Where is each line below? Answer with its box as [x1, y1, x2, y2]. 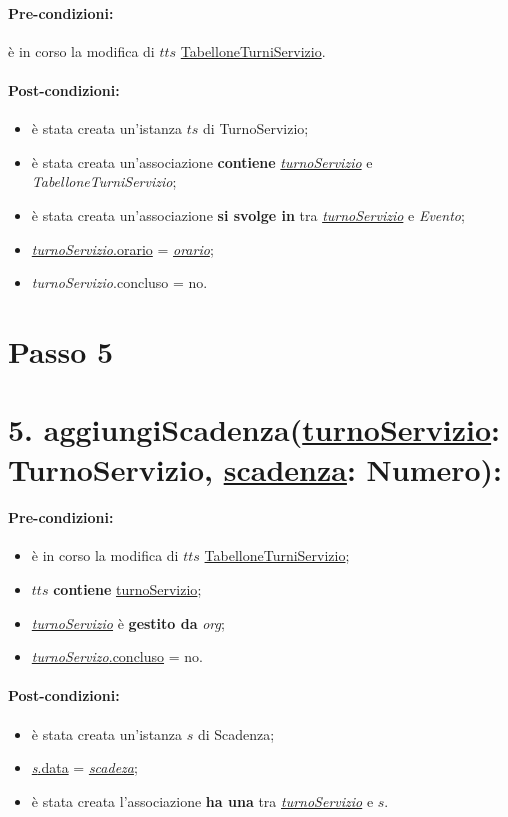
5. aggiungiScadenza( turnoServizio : [8, 409, 501, 450]
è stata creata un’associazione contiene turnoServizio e [31, 151, 373, 172]
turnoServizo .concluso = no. [31, 646, 203, 667]
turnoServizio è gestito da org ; [31, 612, 225, 633]
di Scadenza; [197, 723, 275, 744]
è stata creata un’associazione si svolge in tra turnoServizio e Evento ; [31, 204, 465, 225]
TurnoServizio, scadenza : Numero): [8, 448, 503, 489]
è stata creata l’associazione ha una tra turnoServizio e [31, 790, 374, 811]
